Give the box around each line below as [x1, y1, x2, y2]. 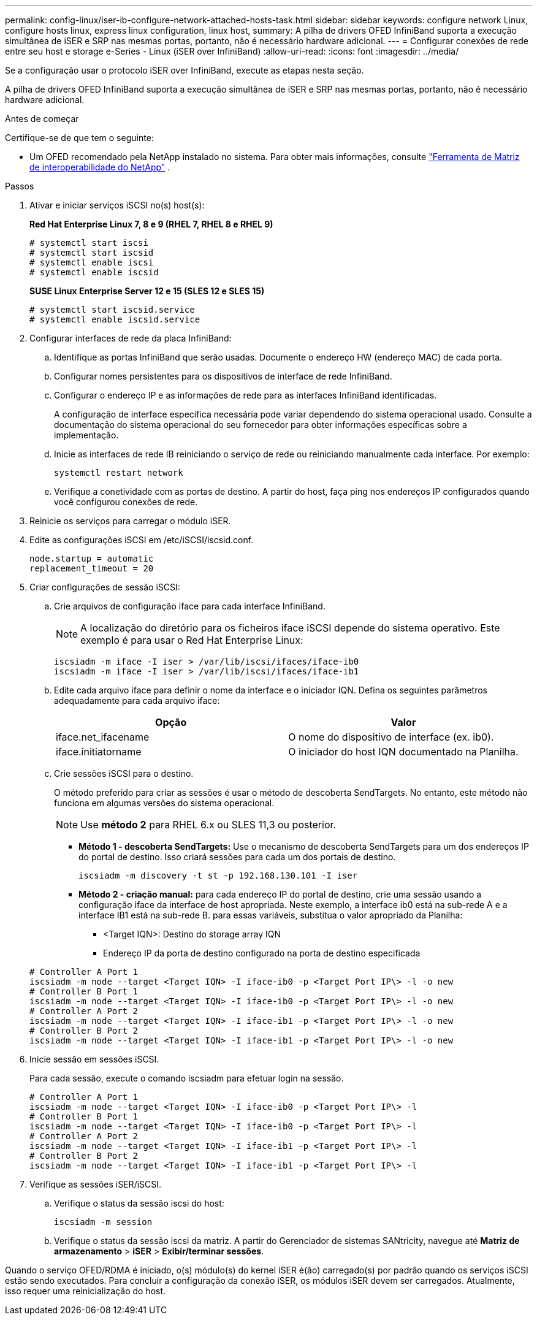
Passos [5, 181, 34, 191]
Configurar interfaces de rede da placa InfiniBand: [29, 333, 232, 343]
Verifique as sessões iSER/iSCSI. [29, 1179, 162, 1189]
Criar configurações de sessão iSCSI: [29, 582, 180, 592]
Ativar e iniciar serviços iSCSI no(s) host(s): [29, 200, 205, 210]
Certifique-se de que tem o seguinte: [5, 132, 154, 143]
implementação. [54, 430, 119, 440]
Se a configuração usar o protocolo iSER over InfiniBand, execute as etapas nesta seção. [5, 65, 364, 75]
